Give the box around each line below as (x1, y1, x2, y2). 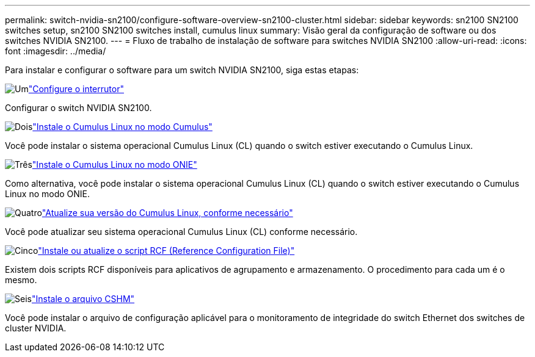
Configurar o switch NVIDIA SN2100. (5, 103, 152, 113)
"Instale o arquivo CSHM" (31, 294, 135, 304)
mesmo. (5, 275, 37, 285)
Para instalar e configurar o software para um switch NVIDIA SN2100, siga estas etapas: (5, 65, 359, 75)
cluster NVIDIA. (5, 323, 67, 333)
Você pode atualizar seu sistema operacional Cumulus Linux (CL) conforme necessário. (5, 226, 358, 237)
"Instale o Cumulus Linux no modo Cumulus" (32, 121, 213, 132)
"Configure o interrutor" (28, 84, 124, 94)
